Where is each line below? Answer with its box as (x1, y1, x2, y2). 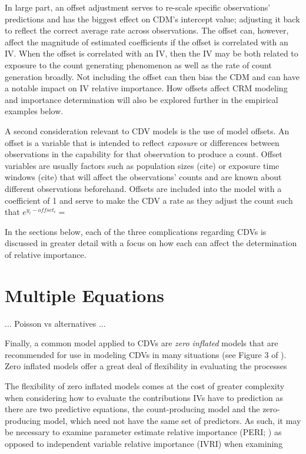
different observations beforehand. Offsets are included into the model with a (5, 182, 282, 194)
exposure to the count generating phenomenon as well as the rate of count (5, 58, 272, 71)
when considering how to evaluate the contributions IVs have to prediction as (5, 391, 283, 403)
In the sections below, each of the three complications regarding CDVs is (5, 225, 267, 237)
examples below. (5, 105, 64, 117)
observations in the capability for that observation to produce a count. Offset (5, 148, 282, 160)
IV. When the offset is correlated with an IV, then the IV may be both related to (5, 47, 298, 59)
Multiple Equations (5, 283, 165, 307)
